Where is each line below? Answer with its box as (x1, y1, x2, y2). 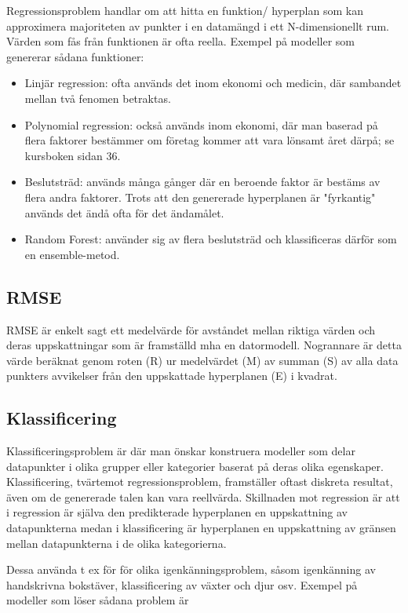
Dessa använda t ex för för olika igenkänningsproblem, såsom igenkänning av (6, 561, 376, 578)
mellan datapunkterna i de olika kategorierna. (6, 535, 227, 551)
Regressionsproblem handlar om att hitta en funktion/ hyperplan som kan (6, 2, 363, 18)
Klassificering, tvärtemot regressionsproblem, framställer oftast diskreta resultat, (6, 473, 393, 490)
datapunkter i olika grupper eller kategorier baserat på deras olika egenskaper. (6, 458, 384, 474)
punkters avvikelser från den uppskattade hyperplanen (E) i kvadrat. (6, 367, 337, 384)
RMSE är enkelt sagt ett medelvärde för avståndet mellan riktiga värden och (6, 321, 376, 338)
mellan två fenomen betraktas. (24, 89, 171, 106)
